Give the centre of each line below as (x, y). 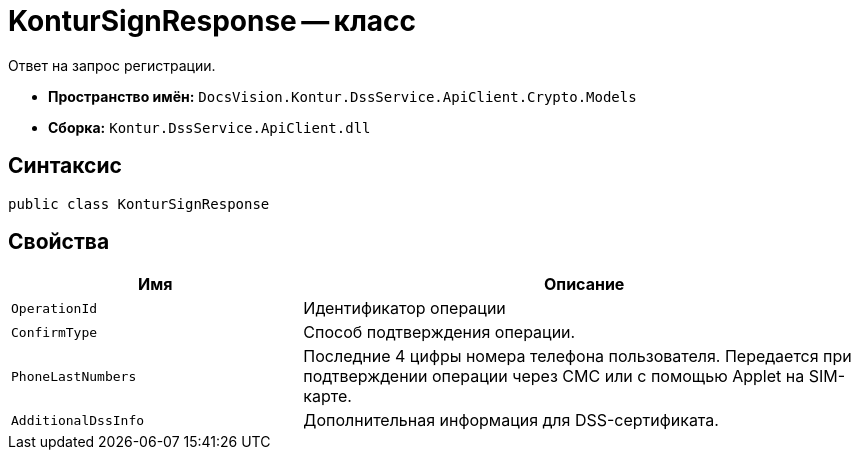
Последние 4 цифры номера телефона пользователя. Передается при (577, 356)
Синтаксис (65, 166)
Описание (584, 284)
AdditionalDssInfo (78, 420)
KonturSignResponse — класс (212, 21)
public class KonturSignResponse (139, 203)
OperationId (54, 308)
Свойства (59, 242)
